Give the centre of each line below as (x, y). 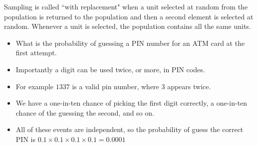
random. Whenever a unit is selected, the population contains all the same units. (128, 26)
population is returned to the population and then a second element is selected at (129, 16)
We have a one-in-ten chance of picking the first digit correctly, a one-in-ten (131, 103)
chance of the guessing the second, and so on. (85, 112)
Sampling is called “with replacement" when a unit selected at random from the (126, 6)
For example (35, 86)
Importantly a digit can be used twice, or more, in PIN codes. (110, 69)
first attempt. (36, 53)
